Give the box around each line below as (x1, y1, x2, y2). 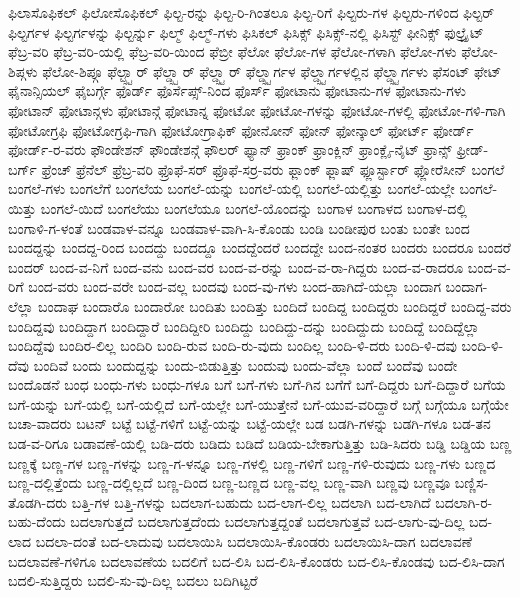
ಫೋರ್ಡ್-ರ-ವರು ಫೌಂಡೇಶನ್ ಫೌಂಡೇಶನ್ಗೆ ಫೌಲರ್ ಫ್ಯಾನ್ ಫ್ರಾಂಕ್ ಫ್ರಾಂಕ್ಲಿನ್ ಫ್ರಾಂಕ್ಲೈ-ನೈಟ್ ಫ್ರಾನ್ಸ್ (8, 139, 452, 160)
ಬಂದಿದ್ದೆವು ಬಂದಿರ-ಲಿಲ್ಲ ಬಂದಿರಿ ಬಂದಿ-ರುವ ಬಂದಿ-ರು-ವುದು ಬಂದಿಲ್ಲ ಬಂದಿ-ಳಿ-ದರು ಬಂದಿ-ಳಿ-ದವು (8, 335, 457, 356)
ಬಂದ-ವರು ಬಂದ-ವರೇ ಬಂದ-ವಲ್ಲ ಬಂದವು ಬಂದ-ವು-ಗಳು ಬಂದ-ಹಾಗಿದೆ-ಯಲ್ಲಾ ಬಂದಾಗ (28, 276, 441, 297)
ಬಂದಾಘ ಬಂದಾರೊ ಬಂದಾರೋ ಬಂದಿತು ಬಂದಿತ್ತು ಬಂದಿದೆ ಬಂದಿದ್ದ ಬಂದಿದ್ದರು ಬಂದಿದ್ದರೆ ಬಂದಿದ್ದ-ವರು (37, 295, 512, 316)
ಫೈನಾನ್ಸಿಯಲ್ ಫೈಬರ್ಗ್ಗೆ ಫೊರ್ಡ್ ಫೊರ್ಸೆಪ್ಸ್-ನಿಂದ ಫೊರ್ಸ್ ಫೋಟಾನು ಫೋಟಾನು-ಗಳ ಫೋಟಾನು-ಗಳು (8, 80, 466, 101)
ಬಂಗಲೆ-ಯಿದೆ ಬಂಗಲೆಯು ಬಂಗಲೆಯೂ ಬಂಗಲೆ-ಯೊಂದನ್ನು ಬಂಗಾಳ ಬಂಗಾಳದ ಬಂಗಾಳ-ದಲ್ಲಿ (40, 197, 467, 218)
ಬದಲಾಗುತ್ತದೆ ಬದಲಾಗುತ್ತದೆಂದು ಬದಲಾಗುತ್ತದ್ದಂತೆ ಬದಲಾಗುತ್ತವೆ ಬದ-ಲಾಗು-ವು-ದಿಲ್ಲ (70, 511, 465, 532)
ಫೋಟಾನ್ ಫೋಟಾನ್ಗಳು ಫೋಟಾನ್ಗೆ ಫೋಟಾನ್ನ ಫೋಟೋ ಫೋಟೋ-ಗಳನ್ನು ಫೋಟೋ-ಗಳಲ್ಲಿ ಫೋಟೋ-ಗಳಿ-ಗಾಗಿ (8, 99, 506, 120)
